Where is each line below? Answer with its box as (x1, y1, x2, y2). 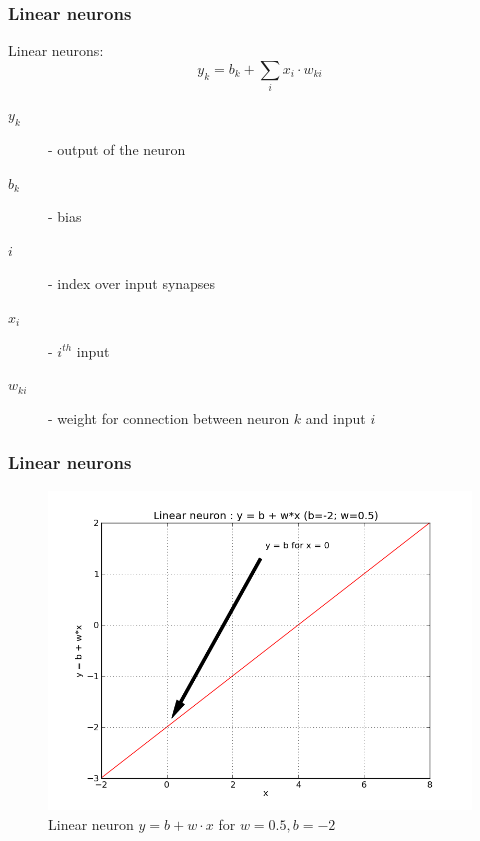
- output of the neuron (48, 138, 186, 159)
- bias (48, 206, 82, 227)
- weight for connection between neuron (48, 407, 290, 428)
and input (305, 407, 366, 428)
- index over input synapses (48, 273, 216, 294)
